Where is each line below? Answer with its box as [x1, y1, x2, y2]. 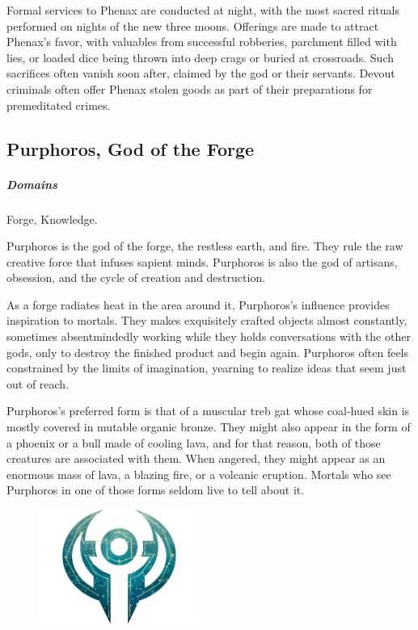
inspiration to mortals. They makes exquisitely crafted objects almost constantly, [6, 312, 407, 329]
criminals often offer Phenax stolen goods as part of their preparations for [6, 80, 373, 97]
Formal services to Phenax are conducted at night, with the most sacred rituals [6, 2, 399, 18]
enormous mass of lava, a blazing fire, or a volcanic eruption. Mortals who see [6, 465, 391, 482]
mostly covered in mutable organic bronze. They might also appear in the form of [6, 418, 411, 435]
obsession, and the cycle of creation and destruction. [6, 269, 266, 286]
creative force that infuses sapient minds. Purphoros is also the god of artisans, [6, 253, 398, 270]
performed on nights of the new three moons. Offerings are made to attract [6, 17, 379, 34]
